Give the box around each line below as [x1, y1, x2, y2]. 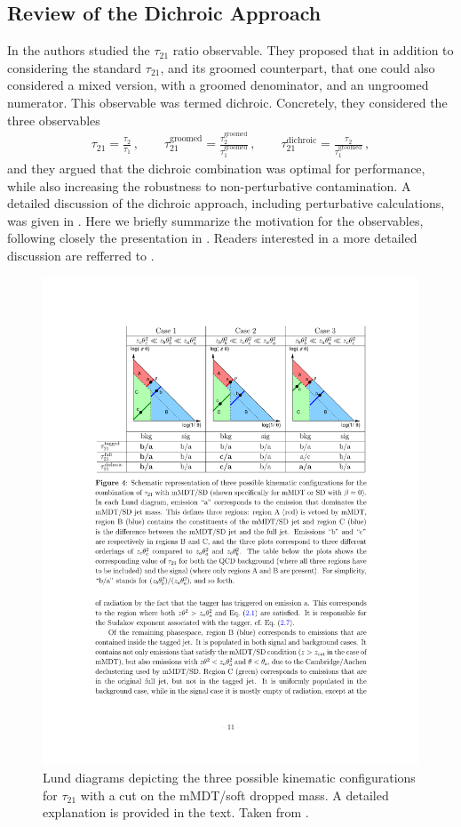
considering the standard [7, 58, 142, 76]
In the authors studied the [7, 41, 150, 60]
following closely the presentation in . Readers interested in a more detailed [7, 229, 417, 247]
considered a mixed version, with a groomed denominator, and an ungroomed [7, 76, 429, 94]
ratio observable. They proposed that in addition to [172, 41, 454, 60]
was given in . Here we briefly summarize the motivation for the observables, [7, 211, 424, 229]
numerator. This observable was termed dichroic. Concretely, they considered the [7, 92, 448, 111]
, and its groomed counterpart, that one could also [160, 58, 435, 76]
